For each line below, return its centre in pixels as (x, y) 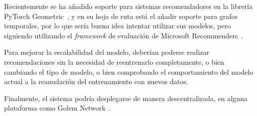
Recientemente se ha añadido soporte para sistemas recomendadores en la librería (128, 6)
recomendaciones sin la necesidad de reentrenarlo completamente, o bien (114, 61)
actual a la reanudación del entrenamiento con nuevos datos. (96, 81)
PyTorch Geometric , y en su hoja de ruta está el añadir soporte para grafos (121, 16)
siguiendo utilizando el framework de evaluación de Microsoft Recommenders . (124, 35)
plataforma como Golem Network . (58, 108)
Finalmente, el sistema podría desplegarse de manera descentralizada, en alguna (126, 98)
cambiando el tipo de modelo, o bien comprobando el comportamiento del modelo (129, 71)
